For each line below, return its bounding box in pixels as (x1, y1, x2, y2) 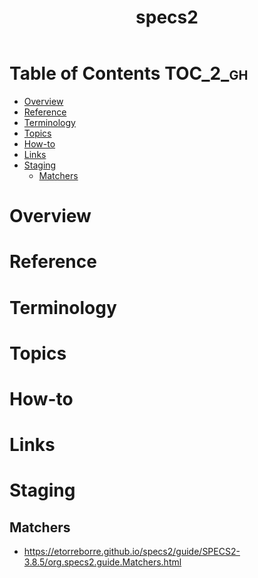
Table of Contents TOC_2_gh (9, 62, 249, 85)
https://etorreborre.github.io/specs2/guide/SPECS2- (23, 546, 241, 558)
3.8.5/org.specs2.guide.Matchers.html (23, 556, 182, 568)
